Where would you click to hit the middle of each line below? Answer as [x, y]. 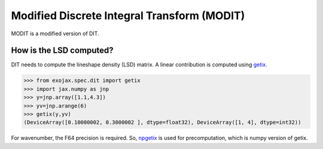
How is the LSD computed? [62, 51]
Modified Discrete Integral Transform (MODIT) [128, 16]
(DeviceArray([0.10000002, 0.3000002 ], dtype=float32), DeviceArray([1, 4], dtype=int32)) [162, 122]
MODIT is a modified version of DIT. [55, 34]
